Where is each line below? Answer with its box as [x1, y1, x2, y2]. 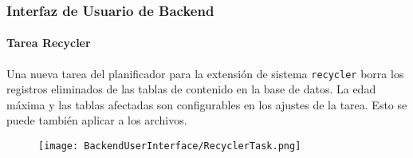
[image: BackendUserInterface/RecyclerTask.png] [38, 140, 301, 152]
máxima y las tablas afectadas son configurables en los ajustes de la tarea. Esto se [6, 96, 407, 113]
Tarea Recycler [6, 34, 91, 51]
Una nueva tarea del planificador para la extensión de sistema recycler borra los [6, 65, 404, 81]
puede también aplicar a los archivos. [6, 112, 187, 128]
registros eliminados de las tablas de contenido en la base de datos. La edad [6, 81, 376, 97]
